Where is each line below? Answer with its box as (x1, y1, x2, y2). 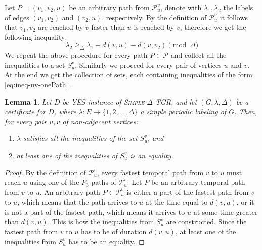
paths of (91, 177, 116, 187)
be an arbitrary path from (69, 2, 150, 12)
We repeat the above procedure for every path (5, 49, 148, 60)
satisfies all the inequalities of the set (23, 133, 138, 143)
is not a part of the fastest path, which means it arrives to (5, 206, 185, 217)
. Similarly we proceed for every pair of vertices (75, 59, 222, 70)
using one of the (29, 177, 79, 187)
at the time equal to (145, 196, 208, 207)
